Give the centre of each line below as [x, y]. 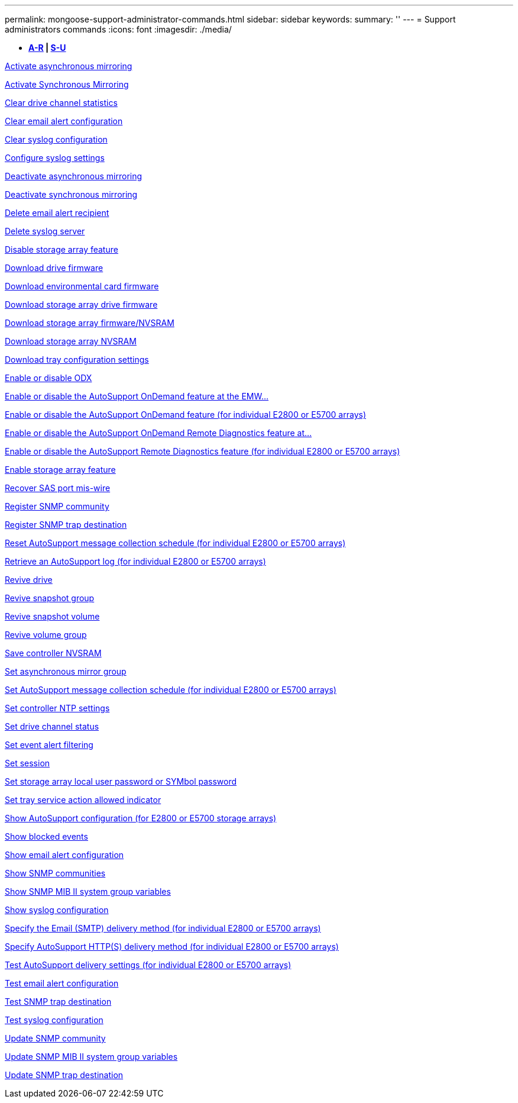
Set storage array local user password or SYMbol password [121, 781]
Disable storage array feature [61, 249]
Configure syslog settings [55, 158]
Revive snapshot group [50, 598]
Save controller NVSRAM [53, 653]
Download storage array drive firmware [81, 304]
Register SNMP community [57, 506]
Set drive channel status [52, 726]
